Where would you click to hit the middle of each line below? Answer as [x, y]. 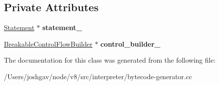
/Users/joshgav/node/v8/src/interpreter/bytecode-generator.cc [98, 76]
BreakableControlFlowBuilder [48, 43]
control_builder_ [130, 43]
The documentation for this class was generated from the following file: [110, 60]
